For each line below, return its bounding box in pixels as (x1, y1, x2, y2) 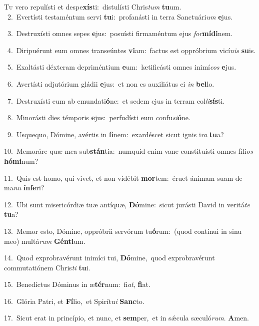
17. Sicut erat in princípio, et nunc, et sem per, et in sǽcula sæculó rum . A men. (4, 312, 249, 323)
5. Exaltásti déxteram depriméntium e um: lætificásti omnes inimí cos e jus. (7, 62, 236, 72)
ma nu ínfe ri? (4, 182, 44, 193)
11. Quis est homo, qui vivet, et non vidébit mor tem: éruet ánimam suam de (4, 172, 242, 183)
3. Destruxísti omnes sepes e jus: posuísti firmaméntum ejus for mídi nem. (7, 28, 233, 39)
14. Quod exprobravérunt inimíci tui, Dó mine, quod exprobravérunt (4, 252, 215, 263)
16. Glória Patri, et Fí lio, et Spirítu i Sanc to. (4, 295, 144, 306)
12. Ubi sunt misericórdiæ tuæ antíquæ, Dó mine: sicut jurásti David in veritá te (4, 199, 250, 209)
